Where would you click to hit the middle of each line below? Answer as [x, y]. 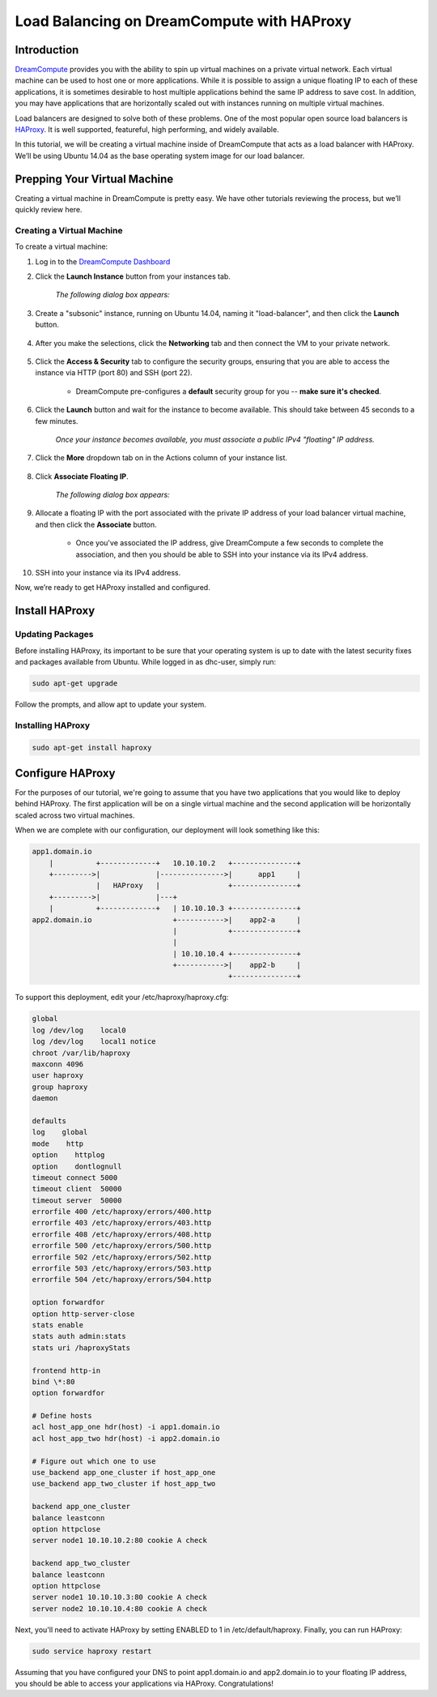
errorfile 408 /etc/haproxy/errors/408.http [122, 1234]
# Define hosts [62, 1416]
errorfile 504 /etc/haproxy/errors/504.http [122, 1280]
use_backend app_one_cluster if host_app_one [124, 1473]
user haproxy [58, 1075]
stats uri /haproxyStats [81, 1348]
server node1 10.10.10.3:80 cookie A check [120, 1597]
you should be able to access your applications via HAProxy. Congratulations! [144, 1684]
